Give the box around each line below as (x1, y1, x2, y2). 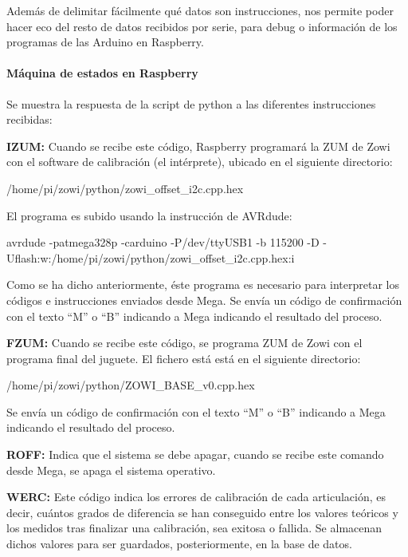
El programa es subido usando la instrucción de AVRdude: (6, 207, 292, 223)
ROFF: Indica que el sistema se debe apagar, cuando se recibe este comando (6, 446, 384, 463)
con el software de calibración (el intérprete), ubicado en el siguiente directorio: (6, 153, 393, 170)
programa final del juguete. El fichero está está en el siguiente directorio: (6, 350, 361, 366)
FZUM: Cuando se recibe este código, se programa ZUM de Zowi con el (6, 334, 363, 351)
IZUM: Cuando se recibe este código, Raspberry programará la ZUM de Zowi (6, 137, 390, 154)
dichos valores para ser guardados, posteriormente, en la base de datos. (6, 535, 352, 552)
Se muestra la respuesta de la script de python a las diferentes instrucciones (6, 95, 376, 112)
